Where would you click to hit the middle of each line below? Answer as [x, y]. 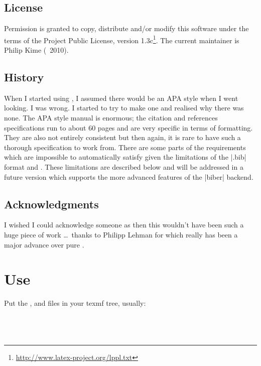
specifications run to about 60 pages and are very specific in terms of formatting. [128, 127]
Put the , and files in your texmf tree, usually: [75, 303]
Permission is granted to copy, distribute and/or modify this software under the [126, 28]
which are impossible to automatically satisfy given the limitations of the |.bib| [125, 157]
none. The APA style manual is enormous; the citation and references [111, 118]
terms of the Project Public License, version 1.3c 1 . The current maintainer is [122, 39]
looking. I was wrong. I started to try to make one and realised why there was [124, 108]
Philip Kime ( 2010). [36, 50]
